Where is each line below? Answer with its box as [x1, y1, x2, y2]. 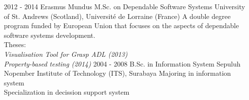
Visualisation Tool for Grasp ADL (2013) [4, 49, 128, 59]
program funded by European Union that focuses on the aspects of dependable [4, 20, 239, 31]
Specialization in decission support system [4, 87, 130, 97]
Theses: [4, 39, 26, 50]
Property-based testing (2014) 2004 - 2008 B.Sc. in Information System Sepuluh [4, 58, 241, 68]
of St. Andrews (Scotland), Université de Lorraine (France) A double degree [4, 11, 231, 21]
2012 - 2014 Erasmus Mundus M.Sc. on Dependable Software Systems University [4, 1, 245, 11]
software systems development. [4, 30, 96, 40]
